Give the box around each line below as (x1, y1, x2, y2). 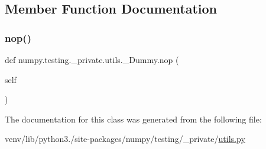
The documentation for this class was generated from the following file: (5, 112, 262, 125)
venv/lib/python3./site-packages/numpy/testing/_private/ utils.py (5, 133, 245, 145)
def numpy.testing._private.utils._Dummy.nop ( (5, 54, 179, 65)
